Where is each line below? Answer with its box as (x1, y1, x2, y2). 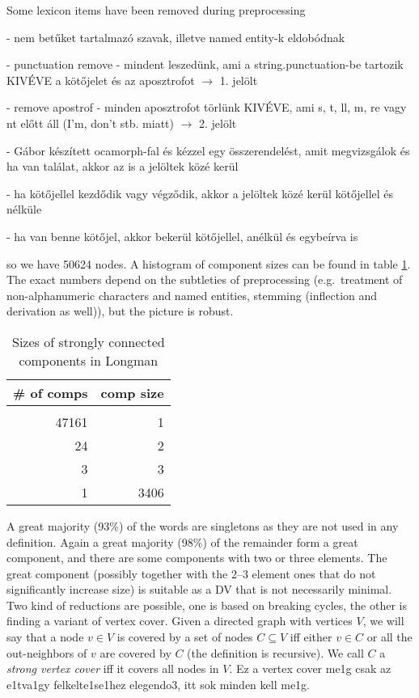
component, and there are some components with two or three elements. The (6, 549, 387, 566)
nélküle (6, 201, 42, 218)
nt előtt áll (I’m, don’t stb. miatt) (6, 114, 174, 131)
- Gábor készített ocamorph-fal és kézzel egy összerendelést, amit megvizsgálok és (6, 142, 410, 159)
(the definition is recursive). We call (187, 644, 364, 661)
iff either (290, 628, 332, 645)
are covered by (99, 644, 171, 661)
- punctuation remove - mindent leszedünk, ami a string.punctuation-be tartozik (6, 56, 404, 73)
